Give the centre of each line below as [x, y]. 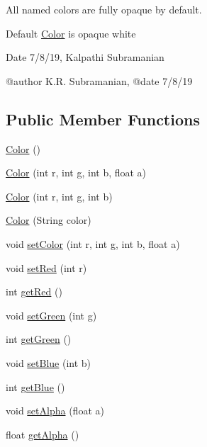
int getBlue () [35, 386]
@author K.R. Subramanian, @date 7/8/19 [99, 80]
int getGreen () [39, 339]
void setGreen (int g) [51, 315]
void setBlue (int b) [49, 362]
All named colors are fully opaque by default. [104, 9]
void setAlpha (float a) [55, 411]
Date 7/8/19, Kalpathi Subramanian [85, 57]
